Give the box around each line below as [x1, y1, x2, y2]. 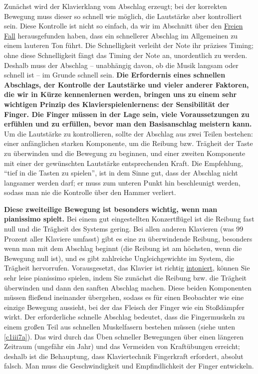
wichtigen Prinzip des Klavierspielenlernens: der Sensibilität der [4, 98, 230, 109]
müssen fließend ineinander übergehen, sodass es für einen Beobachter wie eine [4, 292, 244, 302]
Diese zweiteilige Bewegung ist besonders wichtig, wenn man [4, 203, 218, 214]
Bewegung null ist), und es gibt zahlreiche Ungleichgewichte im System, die [4, 252, 235, 263]
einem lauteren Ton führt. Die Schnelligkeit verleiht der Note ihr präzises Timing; [4, 40, 254, 50]
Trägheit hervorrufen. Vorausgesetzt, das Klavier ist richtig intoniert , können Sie [4, 262, 250, 273]
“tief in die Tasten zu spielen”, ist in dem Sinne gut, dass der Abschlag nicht [4, 167, 238, 178]
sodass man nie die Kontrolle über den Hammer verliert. [4, 187, 176, 197]
